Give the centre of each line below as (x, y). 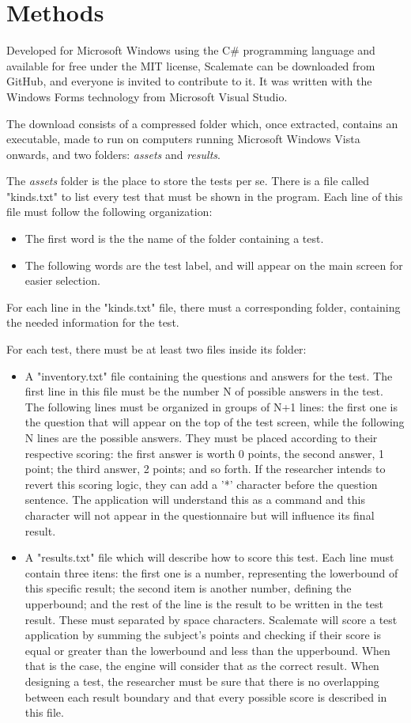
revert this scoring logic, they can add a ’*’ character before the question (201, 484)
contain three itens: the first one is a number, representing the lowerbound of (211, 572)
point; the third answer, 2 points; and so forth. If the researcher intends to (205, 469)
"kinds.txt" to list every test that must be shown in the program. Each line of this (205, 196)
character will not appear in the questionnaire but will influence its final (200, 515)
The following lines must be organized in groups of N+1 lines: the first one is (211, 406)
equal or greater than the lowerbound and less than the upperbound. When (207, 650)
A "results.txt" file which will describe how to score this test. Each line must (209, 557)
